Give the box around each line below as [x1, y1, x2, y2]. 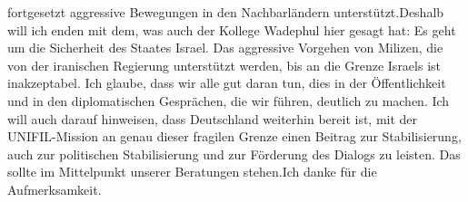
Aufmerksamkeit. [7, 179, 102, 198]
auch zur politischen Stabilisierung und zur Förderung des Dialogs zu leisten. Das [7, 144, 461, 163]
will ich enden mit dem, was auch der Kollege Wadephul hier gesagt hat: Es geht [7, 20, 456, 39]
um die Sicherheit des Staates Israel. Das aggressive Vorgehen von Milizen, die [7, 38, 443, 57]
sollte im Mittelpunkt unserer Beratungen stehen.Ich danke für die [7, 162, 377, 181]
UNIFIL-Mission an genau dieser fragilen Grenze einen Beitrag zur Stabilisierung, [7, 127, 462, 146]
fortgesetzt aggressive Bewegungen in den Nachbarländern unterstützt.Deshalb [7, 3, 444, 21]
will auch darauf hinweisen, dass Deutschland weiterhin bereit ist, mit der [7, 109, 418, 128]
